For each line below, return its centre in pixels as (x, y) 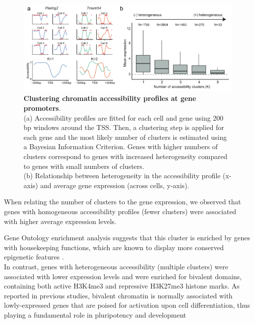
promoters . (42, 108)
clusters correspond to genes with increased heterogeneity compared (126, 156)
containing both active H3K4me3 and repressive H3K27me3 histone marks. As (122, 286)
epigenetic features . (34, 257)
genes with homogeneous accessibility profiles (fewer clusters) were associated (120, 211)
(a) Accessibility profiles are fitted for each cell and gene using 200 (124, 117)
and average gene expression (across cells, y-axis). (114, 185)
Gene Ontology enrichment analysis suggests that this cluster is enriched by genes (127, 238)
